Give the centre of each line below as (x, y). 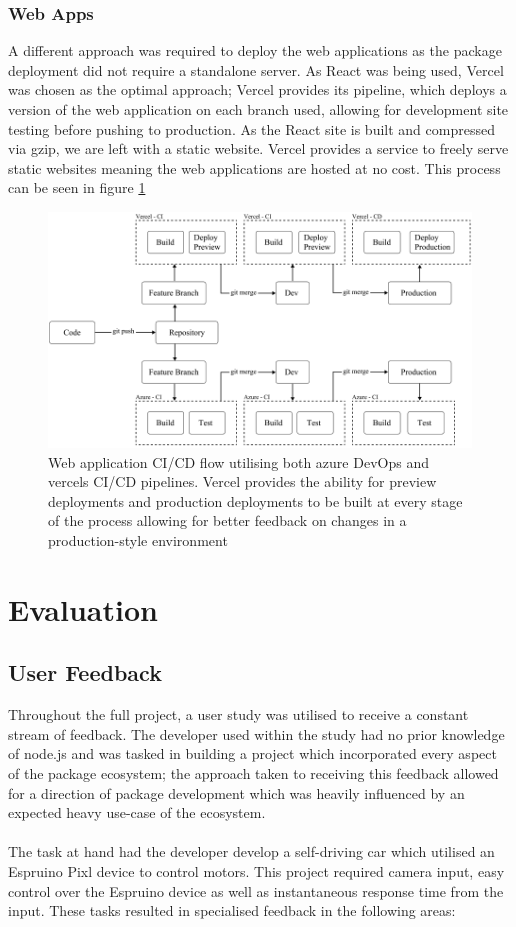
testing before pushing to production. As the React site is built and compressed (251, 128)
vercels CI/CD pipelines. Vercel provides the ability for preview (242, 481)
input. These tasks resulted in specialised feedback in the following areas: (232, 910)
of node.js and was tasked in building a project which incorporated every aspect (252, 753)
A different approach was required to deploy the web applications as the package (255, 50)
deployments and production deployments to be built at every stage (255, 500)
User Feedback (85, 672)
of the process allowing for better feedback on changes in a (227, 520)
